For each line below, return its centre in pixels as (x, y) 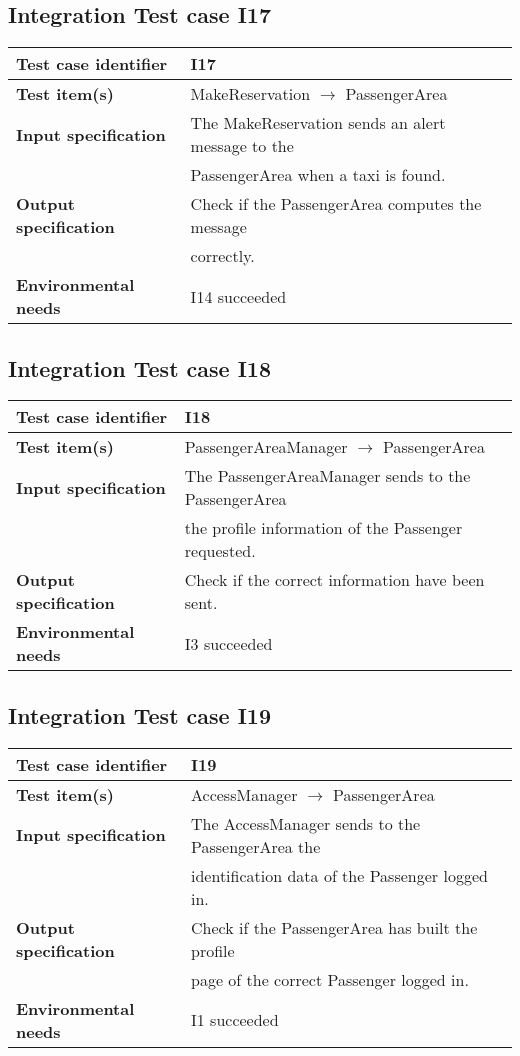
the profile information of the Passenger (323, 528)
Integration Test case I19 (139, 714)
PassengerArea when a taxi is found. (318, 175)
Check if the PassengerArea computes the (336, 204)
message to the (242, 146)
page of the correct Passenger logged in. (329, 979)
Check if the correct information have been (334, 580)
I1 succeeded (234, 1020)
